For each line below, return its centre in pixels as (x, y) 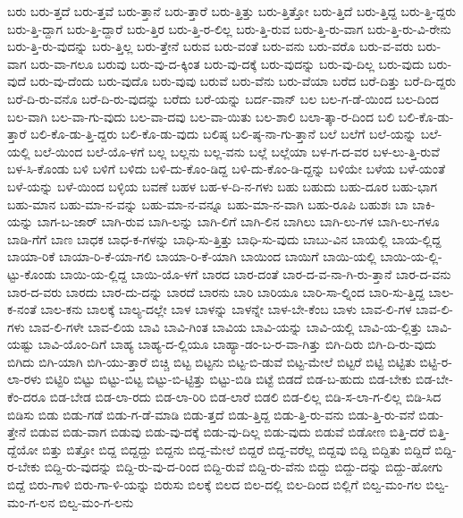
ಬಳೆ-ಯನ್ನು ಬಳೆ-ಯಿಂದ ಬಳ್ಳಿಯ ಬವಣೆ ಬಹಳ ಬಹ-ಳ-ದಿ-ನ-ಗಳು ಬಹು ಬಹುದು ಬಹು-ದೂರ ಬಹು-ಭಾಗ (223, 186)
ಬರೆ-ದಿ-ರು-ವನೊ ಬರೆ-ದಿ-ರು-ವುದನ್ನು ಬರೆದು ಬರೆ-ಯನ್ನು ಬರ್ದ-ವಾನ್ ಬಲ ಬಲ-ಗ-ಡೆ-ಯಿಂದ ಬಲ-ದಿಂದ (223, 98)
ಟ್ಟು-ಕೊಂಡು (32, 273)
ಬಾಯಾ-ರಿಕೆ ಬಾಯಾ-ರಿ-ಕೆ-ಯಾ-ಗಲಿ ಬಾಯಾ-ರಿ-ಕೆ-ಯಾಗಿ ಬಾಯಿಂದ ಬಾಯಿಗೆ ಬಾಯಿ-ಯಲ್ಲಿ (192, 256)
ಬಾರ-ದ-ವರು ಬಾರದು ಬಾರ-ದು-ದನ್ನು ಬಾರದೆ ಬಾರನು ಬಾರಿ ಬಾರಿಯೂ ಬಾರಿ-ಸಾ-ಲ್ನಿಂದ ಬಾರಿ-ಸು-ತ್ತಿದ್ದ (216, 291)
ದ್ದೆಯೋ (23, 449)
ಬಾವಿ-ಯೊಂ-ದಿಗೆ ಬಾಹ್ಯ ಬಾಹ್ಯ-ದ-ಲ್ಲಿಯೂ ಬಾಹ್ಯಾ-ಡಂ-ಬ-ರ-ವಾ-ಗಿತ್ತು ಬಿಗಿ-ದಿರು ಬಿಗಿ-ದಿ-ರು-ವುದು (237, 344)
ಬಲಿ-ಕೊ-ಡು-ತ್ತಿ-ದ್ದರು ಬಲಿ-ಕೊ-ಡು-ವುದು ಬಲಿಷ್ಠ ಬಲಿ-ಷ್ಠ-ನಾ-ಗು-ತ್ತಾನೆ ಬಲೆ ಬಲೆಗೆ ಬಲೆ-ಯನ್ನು (223, 134)
